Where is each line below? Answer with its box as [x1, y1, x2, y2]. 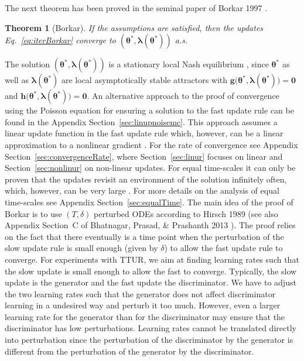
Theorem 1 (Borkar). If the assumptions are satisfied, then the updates [5, 21, 264, 33]
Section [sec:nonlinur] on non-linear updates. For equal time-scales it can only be [5, 161, 296, 174]
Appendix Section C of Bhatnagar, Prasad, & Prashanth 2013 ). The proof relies [5, 219, 296, 231]
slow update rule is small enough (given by [5, 242, 158, 254]
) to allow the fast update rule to [164, 242, 283, 254]
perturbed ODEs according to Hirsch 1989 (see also [94, 207, 278, 219]
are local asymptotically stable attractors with [61, 74, 228, 86]
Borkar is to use [5, 207, 62, 219]
